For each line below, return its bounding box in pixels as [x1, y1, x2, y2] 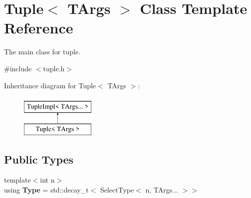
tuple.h [43, 63, 65, 73]
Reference [4, 17, 73, 38]
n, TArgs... [145, 185, 178, 195]
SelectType [100, 185, 134, 195]
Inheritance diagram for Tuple [4, 80, 96, 90]
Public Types [4, 151, 74, 167]
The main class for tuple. [4, 46, 81, 57]
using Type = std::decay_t [4, 185, 89, 195]
